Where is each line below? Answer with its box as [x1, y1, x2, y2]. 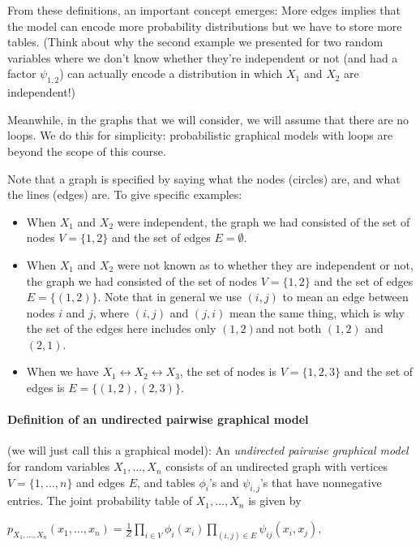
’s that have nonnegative [259, 473, 382, 490]
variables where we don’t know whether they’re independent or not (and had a [7, 49, 398, 66]
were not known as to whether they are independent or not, [117, 256, 414, 273]
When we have [26, 363, 99, 380]
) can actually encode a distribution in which [59, 65, 283, 82]
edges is [26, 379, 65, 396]
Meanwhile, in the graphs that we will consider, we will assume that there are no [7, 110, 409, 127]
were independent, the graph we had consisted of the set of [117, 213, 410, 230]
